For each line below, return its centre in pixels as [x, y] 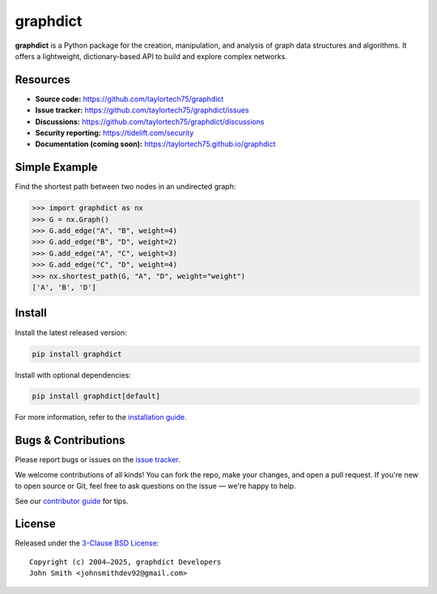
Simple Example [56, 167]
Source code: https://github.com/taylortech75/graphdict [129, 99]
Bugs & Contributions [70, 441]
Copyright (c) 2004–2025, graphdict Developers [125, 562]
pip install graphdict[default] [96, 396]
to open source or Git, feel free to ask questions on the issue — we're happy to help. [155, 486]
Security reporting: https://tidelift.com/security [115, 133]
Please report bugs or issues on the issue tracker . [98, 460]
